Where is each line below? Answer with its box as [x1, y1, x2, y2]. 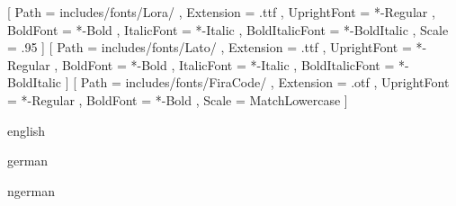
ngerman [7, 181, 55, 200]
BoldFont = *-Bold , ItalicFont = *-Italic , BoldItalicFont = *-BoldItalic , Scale [7, 20, 449, 39]
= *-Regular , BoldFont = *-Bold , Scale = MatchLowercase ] [7, 90, 348, 109]
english [7, 121, 46, 139]
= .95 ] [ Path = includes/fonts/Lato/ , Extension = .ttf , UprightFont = [7, 38, 412, 57]
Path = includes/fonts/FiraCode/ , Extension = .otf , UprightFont [80, 73, 450, 92]
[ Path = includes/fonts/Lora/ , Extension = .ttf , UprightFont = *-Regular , [7, 3, 435, 21]
